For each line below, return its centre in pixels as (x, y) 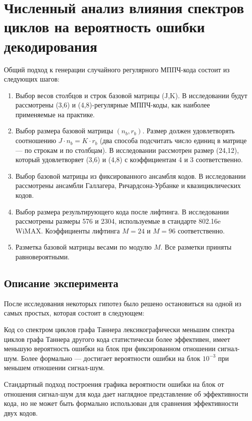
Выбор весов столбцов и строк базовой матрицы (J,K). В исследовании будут (131, 95)
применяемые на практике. (55, 114)
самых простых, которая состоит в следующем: (74, 313)
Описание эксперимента (61, 283)
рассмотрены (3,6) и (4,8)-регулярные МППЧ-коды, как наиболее (113, 105)
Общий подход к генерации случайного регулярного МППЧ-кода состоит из (117, 69)
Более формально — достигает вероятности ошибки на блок (111, 358)
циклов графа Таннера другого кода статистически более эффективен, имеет (117, 339)
